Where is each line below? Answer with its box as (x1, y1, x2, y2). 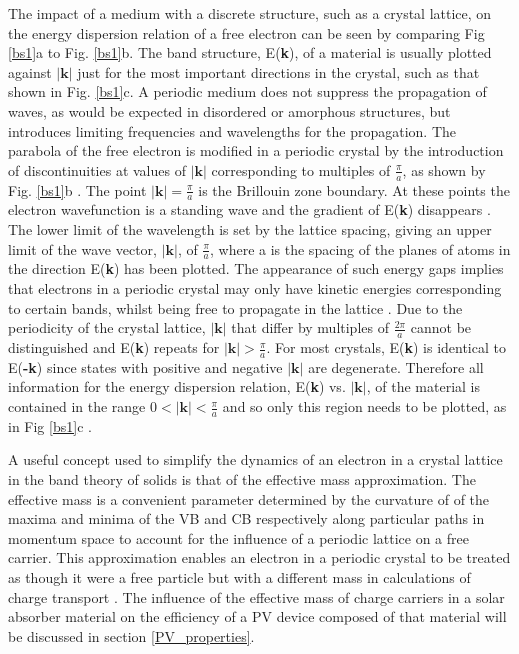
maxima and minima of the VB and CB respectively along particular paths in (8, 508, 485, 529)
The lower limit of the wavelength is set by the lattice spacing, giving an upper (8, 219, 492, 239)
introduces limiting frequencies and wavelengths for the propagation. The (8, 120, 457, 141)
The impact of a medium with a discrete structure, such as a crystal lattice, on (8, 3, 492, 23)
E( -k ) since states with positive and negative (8, 356, 283, 377)
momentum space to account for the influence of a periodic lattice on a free (8, 527, 469, 548)
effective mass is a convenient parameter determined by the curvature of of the (8, 488, 490, 509)
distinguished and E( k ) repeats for (8, 337, 220, 358)
